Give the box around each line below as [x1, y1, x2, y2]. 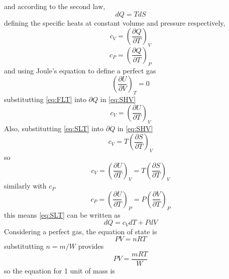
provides [78, 241, 104, 251]
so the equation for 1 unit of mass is [4, 265, 115, 276]
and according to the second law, [4, 1, 105, 11]
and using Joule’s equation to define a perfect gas [4, 65, 156, 75]
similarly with [4, 180, 47, 191]
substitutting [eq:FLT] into [4, 94, 86, 105]
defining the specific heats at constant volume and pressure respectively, [4, 17, 225, 28]
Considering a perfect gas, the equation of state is [4, 226, 157, 236]
